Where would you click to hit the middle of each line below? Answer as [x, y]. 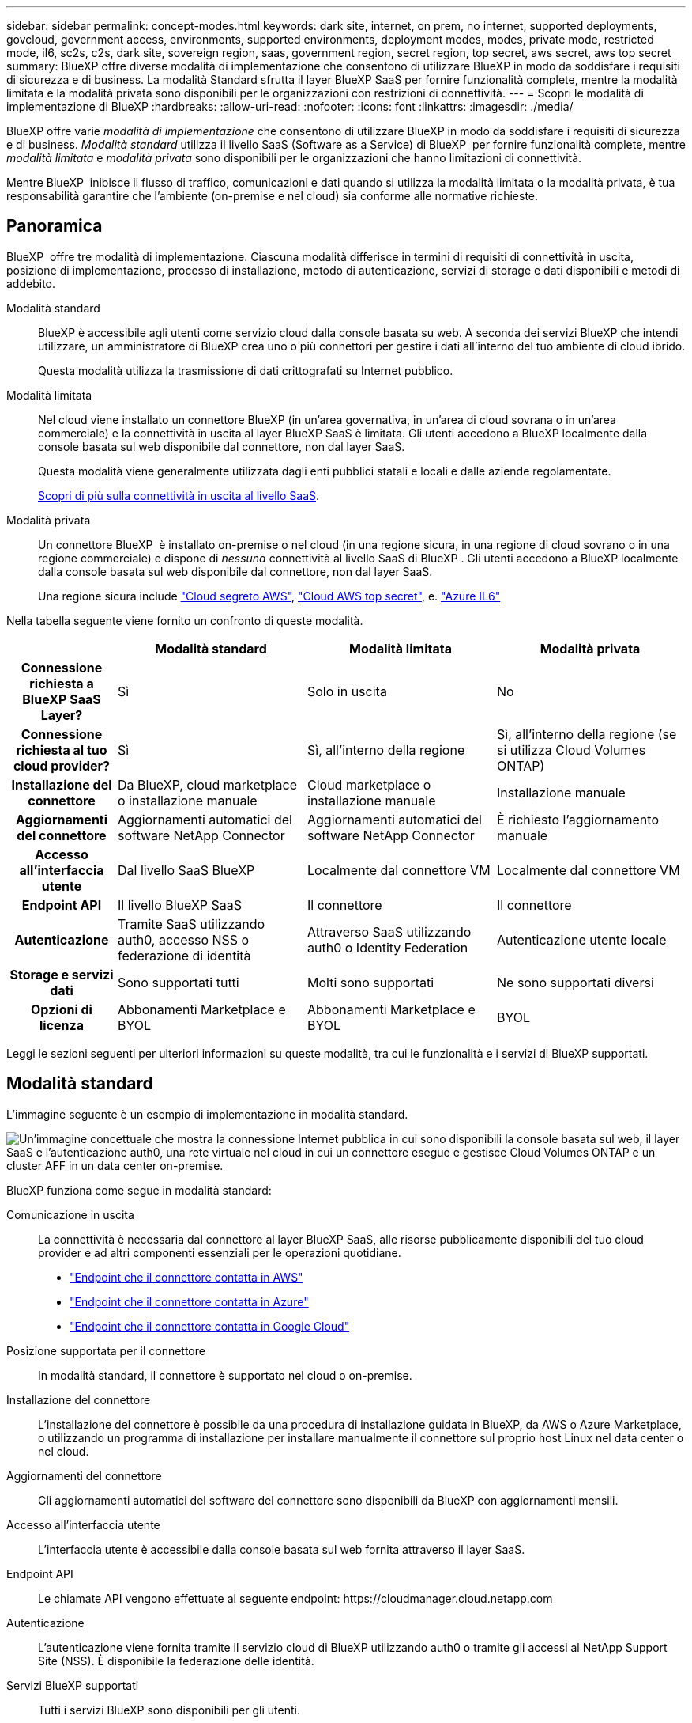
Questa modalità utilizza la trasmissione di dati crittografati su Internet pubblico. [246, 370]
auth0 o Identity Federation [388, 947]
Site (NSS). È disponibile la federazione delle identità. [176, 1661]
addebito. [31, 283]
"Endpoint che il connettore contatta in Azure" [189, 1301]
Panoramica [55, 226]
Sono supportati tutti [179, 982]
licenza [62, 1025]
